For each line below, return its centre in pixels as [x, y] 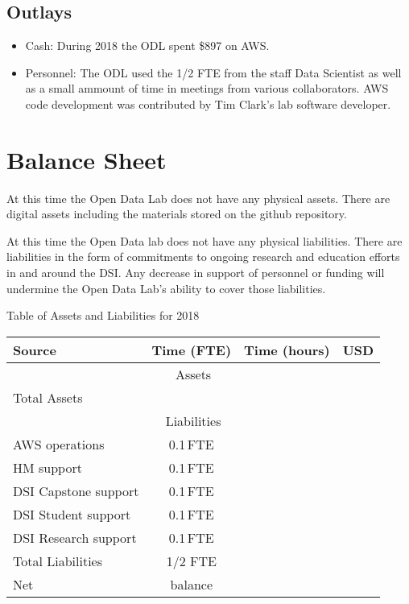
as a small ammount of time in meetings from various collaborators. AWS [207, 88]
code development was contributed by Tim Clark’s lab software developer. [208, 103]
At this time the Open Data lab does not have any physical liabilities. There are [204, 240]
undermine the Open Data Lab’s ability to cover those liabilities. [166, 288]
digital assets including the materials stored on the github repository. [177, 214]
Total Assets [48, 397]
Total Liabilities [58, 561]
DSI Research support [75, 537]
